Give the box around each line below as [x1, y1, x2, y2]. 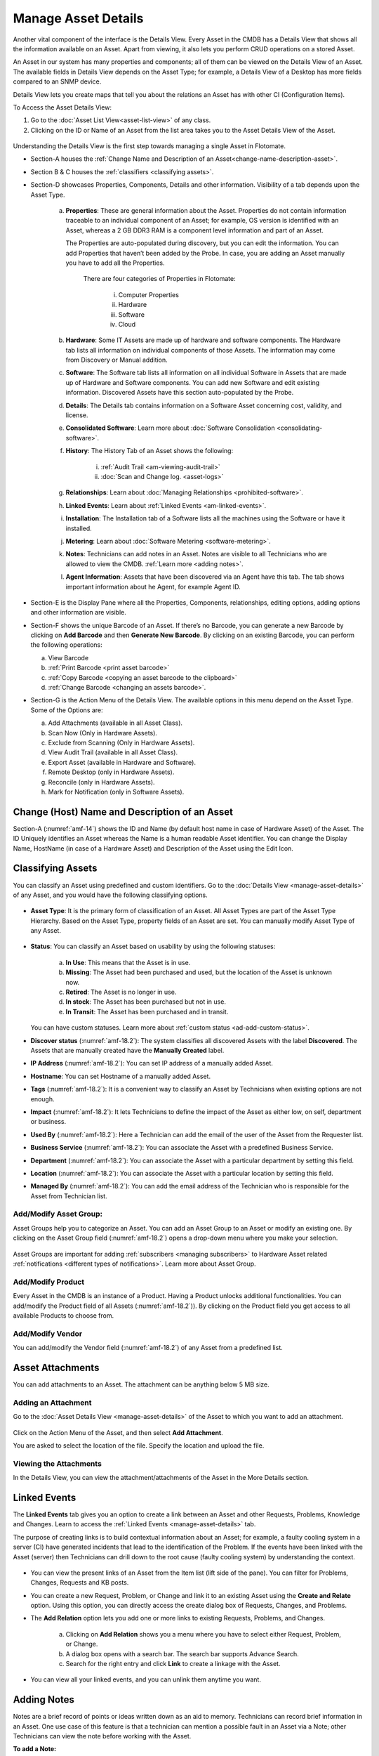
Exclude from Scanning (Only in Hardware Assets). [48, 738, 195, 747]
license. [65, 411, 88, 419]
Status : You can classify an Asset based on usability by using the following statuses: [30, 942, 276, 951]
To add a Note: [13, 1745, 56, 1753]
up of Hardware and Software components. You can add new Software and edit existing [65, 378, 320, 386]
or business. [30, 1118, 67, 1126]
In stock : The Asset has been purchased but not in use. [65, 997, 226, 1006]
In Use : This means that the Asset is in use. [65, 958, 191, 967]
